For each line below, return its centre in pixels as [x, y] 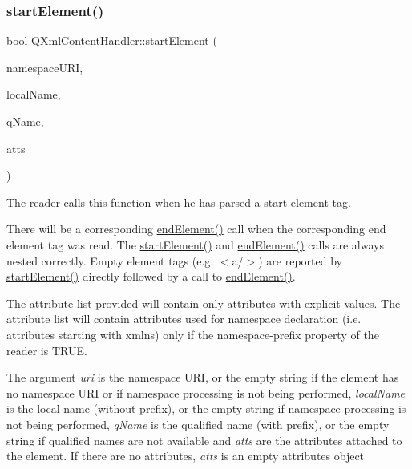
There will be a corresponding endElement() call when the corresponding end [196, 229]
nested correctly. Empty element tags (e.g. [110, 260]
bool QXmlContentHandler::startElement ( [112, 40]
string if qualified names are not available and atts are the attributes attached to [204, 440]
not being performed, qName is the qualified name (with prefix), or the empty [198, 424]
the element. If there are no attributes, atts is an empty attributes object [186, 456]
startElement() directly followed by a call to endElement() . [151, 276]
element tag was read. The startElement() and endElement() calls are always [195, 244]
